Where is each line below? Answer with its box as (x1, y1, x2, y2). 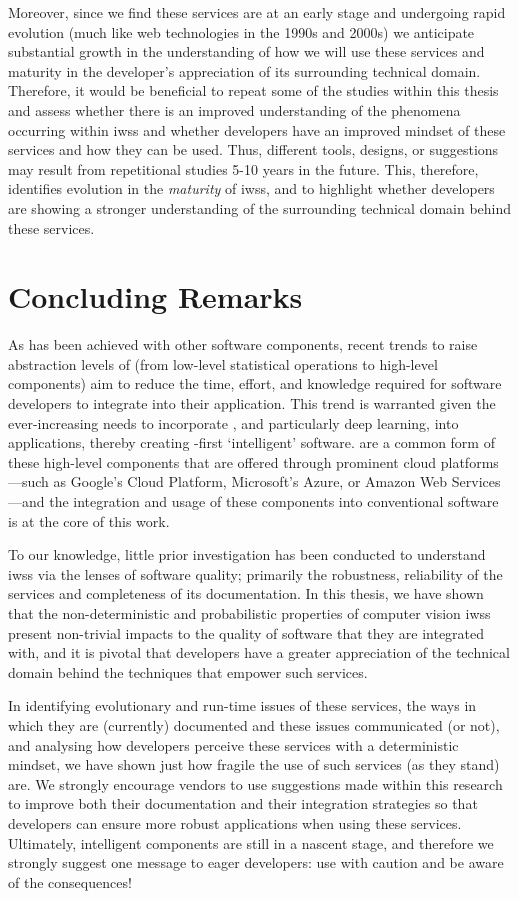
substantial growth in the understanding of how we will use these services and (8, 41, 485, 62)
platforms (440, 451, 499, 472)
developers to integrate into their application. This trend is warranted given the (8, 393, 496, 414)
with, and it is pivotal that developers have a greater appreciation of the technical (8, 642, 510, 663)
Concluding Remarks (8, 276, 303, 317)
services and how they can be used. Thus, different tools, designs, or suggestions (8, 139, 499, 160)
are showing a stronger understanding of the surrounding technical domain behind (8, 197, 512, 218)
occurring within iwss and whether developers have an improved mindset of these (8, 119, 506, 140)
